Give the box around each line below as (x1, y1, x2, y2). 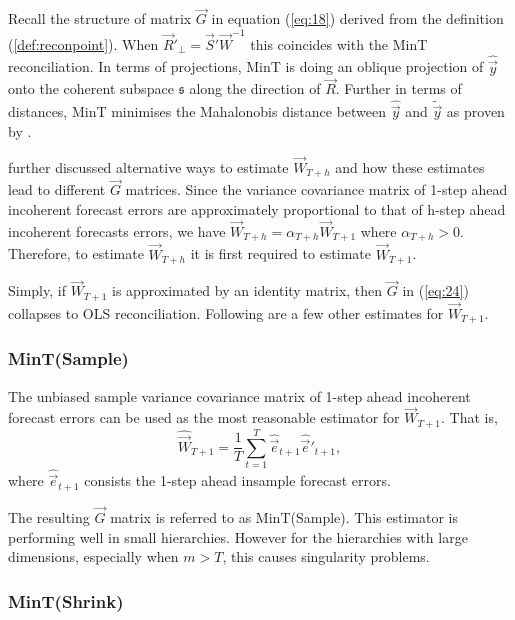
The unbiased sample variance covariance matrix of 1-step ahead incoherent (8, 385, 471, 406)
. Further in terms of (335, 78, 462, 99)
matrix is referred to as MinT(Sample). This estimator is (110, 507, 458, 528)
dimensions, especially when (8, 546, 179, 567)
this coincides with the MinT (250, 33, 428, 54)
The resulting (8, 507, 90, 528)
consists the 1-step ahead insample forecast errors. (84, 470, 391, 491)
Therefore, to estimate (8, 243, 144, 264)
